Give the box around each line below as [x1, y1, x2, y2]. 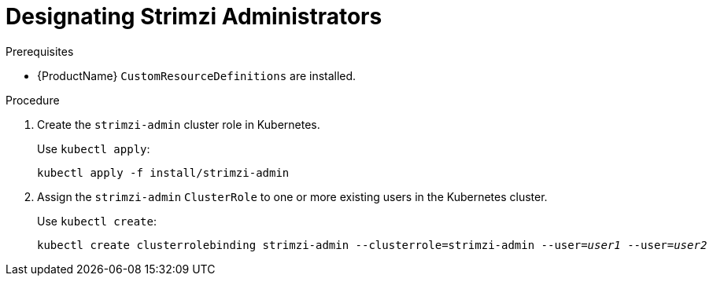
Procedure [6, 93, 60, 107]
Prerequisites [6, 44, 74, 58]
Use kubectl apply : [37, 141, 150, 156]
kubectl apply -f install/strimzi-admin [37, 166, 290, 179]
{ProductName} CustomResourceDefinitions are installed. [37, 68, 356, 82]
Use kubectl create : [37, 214, 157, 228]
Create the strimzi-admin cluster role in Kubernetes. [37, 117, 320, 131]
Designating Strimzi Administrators [6, 3, 382, 30]
